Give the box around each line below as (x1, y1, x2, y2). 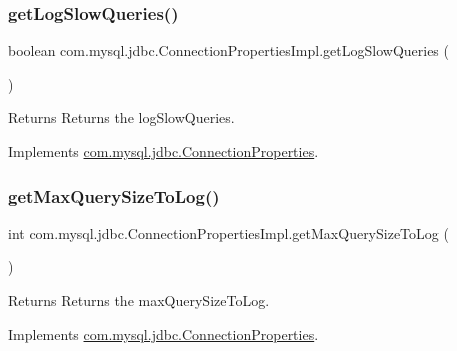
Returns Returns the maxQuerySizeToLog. (8, 290, 270, 310)
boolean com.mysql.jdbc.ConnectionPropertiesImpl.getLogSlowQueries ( (8, 40, 449, 61)
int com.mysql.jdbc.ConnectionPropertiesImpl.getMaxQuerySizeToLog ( (8, 222, 449, 243)
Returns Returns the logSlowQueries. (8, 107, 235, 128)
